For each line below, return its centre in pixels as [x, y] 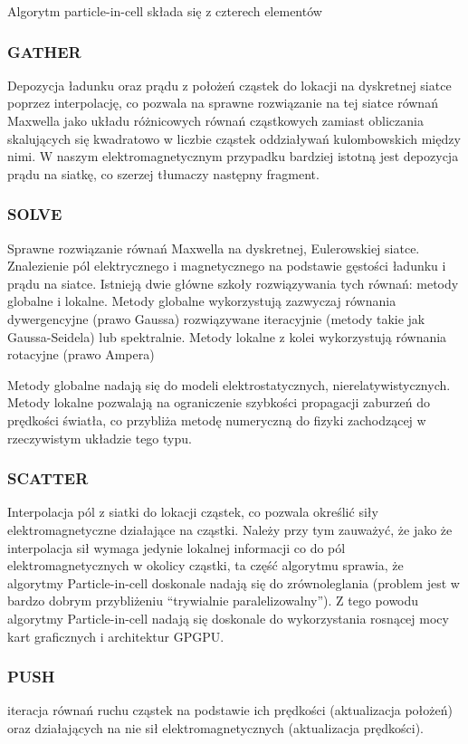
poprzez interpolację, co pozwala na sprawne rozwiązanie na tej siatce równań [223, 103]
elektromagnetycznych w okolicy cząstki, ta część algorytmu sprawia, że [205, 565]
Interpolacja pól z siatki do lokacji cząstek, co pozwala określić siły [193, 512]
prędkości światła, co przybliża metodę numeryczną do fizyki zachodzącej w [217, 420]
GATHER [44, 51]
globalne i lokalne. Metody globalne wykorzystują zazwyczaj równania [202, 301]
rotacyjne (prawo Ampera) [81, 354]
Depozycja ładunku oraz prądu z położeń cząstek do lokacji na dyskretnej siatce [229, 85]
